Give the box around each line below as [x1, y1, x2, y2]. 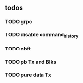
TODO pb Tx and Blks [5, 58, 57, 65]
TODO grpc [5, 18, 33, 25]
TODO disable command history [5, 32, 79, 39]
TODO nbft [5, 46, 31, 52]
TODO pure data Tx [5, 71, 51, 78]
